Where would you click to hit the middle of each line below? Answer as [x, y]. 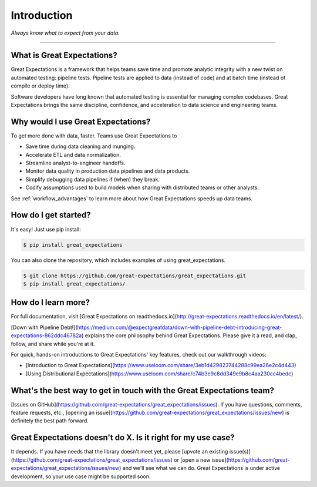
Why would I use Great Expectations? [81, 121]
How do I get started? [51, 215]
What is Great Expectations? [64, 56]
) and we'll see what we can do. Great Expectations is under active [200, 468]
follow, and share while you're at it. [53, 344]
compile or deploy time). [40, 86]
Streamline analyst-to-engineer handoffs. [75, 163]
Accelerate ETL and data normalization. [73, 155]
